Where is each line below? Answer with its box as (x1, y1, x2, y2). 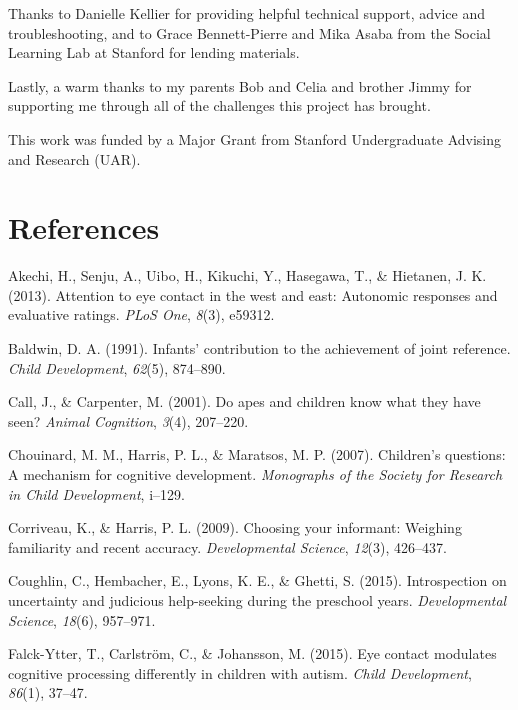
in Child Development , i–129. (8, 483, 185, 504)
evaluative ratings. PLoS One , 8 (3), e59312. (8, 304, 275, 325)
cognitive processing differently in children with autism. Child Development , (8, 662, 472, 683)
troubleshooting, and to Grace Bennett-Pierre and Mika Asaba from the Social (8, 22, 491, 43)
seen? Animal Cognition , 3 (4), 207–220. (8, 410, 249, 431)
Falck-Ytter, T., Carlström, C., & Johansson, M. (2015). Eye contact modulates (8, 643, 497, 664)
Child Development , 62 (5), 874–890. (8, 357, 226, 378)
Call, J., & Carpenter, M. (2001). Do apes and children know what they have (8, 391, 481, 412)
